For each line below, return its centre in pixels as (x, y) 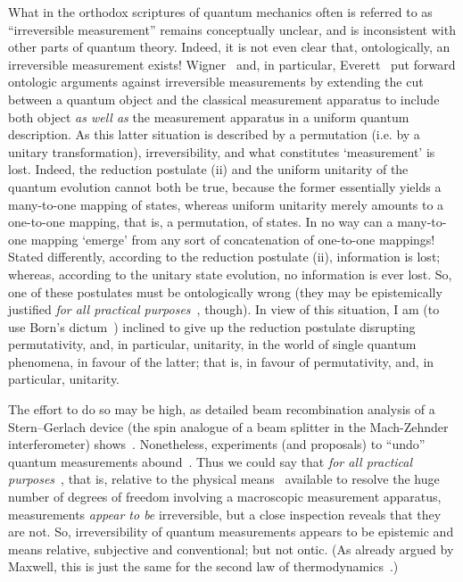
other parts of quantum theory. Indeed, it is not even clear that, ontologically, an (229, 47)
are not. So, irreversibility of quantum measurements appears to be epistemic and (231, 532)
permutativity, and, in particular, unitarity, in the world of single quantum (212, 344)
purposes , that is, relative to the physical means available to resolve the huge (224, 479)
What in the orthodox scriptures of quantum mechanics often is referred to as (220, 12)
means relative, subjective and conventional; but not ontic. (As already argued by (231, 549)
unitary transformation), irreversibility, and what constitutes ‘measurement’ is (222, 151)
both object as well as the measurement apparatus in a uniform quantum (209, 116)
